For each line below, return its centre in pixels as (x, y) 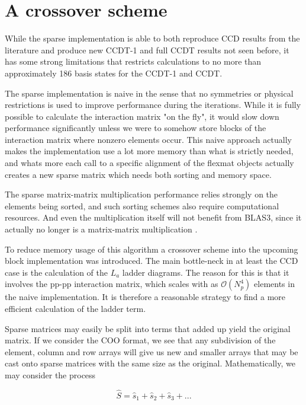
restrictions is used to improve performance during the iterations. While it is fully (153, 105)
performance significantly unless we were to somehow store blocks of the (136, 128)
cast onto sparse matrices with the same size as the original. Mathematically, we (150, 363)
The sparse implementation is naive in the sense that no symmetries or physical (149, 93)
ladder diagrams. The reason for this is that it (206, 272)
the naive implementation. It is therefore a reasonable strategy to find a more (145, 297)
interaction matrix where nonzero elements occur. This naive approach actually (148, 139)
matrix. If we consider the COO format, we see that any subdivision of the (140, 340)
